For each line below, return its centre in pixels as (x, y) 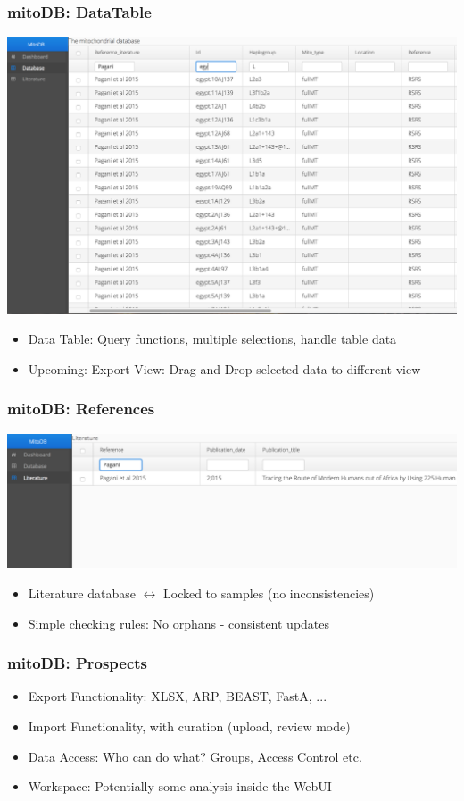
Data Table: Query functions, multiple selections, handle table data (212, 339)
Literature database (82, 592)
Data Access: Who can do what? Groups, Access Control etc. (195, 756)
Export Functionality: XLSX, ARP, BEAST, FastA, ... (178, 696)
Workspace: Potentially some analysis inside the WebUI (180, 786)
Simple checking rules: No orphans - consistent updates (179, 623)
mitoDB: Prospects (78, 663)
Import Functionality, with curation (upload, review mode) (189, 726)
